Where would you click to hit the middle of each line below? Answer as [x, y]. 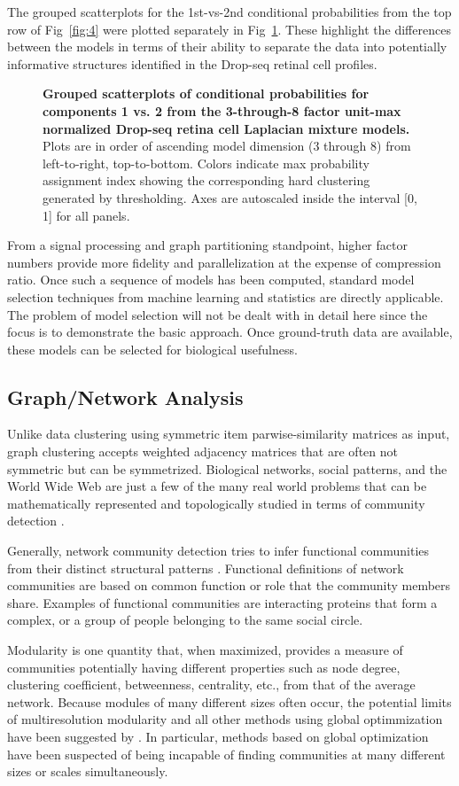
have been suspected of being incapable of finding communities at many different [226, 754]
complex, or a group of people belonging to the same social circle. [185, 620]
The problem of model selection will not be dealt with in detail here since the [218, 314]
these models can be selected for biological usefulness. [152, 349]
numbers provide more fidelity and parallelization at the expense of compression [224, 262]
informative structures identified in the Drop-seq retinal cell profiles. [192, 63]
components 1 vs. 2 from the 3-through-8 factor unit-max [222, 110]
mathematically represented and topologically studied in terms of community [216, 503]
